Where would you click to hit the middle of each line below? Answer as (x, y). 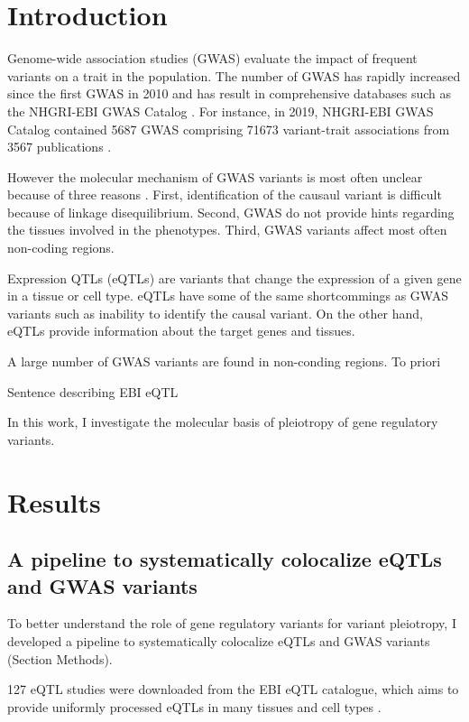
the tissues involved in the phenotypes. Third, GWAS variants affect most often (227, 230)
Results (54, 501)
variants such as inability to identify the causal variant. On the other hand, (215, 313)
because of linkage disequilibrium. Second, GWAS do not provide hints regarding (231, 212)
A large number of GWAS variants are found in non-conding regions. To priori (224, 361)
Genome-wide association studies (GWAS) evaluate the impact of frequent (212, 58)
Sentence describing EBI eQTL (93, 391)
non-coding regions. (61, 248)
